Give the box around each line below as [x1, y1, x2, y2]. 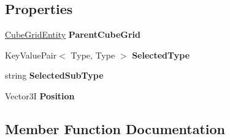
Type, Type [71, 48, 115, 61]
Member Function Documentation [5, 119, 226, 138]
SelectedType [132, 48, 190, 61]
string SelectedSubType [5, 69, 104, 82]
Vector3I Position [5, 89, 75, 102]
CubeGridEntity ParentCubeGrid [5, 28, 141, 41]
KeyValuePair [5, 48, 57, 61]
